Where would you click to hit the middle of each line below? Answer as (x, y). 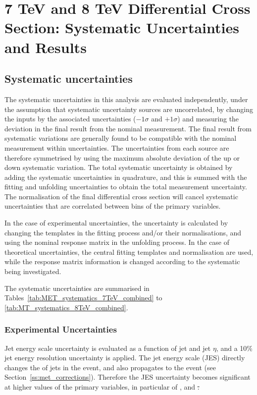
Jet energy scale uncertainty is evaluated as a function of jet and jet (108, 348)
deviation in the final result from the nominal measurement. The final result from (128, 128)
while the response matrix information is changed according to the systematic (122, 261)
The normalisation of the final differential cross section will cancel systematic (121, 196)
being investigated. (33, 271)
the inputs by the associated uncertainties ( (70, 119)
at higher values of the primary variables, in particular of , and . (102, 387)
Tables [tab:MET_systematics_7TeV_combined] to (83, 298)
